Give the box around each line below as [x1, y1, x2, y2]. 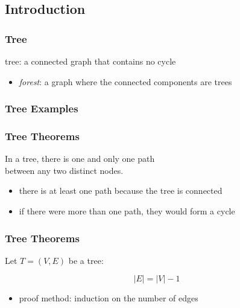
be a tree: [68, 254, 104, 266]
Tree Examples [5, 101, 78, 116]
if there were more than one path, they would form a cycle [19, 205, 235, 217]
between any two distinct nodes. [5, 164, 124, 176]
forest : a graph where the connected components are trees [19, 75, 232, 88]
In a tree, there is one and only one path [5, 152, 155, 165]
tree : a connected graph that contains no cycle [5, 55, 176, 67]
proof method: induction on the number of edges [19, 292, 198, 304]
